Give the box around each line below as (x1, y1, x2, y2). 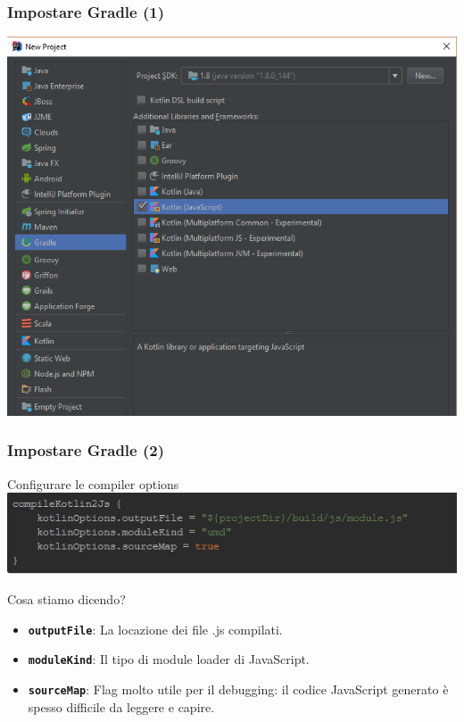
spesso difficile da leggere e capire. (28, 697, 215, 716)
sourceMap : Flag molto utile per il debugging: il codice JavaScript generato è (28, 679, 449, 698)
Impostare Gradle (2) (7, 439, 164, 461)
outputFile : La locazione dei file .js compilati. (28, 619, 283, 638)
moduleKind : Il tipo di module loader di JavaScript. (28, 650, 310, 668)
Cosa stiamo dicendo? (7, 589, 126, 608)
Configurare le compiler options (7, 474, 179, 493)
